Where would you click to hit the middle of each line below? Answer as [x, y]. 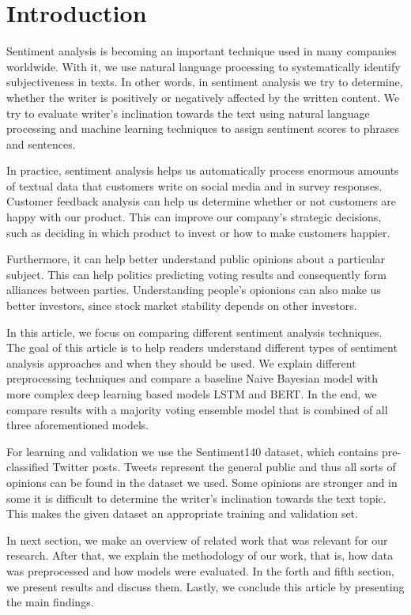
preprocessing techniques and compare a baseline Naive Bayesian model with [192, 378]
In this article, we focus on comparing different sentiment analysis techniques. [194, 332]
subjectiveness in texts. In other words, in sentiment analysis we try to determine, [205, 82]
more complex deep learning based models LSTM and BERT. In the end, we [192, 394]
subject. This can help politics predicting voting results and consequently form [196, 274]
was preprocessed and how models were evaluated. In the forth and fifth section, [200, 570]
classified [28, 467]
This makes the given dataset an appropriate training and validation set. [182, 513]
